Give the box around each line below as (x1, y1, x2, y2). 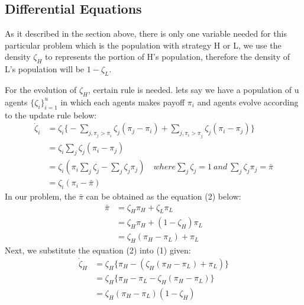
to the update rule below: (5, 108, 97, 121)
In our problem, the (5, 190, 76, 202)
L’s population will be (5, 63, 85, 75)
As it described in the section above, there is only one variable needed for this (5, 27, 287, 40)
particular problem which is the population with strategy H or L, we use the (5, 38, 282, 51)
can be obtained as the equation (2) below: (86, 190, 241, 202)
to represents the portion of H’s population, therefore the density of (45, 50, 290, 63)
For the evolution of (5, 83, 77, 95)
